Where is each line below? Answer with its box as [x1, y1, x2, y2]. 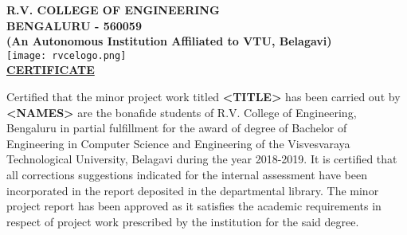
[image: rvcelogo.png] [6, 49, 127, 61]
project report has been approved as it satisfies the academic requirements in [6, 198, 382, 214]
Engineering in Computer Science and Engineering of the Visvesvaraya [6, 135, 350, 151]
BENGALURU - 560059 [6, 17, 142, 33]
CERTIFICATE [6, 61, 95, 78]
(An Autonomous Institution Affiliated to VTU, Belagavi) [6, 33, 332, 49]
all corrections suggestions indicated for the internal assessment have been [6, 166, 368, 182]
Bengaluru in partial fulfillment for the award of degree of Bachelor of [6, 119, 347, 136]
